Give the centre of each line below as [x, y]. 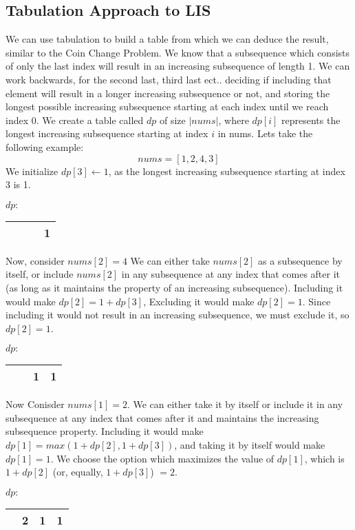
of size [172, 120]
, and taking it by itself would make [250, 445]
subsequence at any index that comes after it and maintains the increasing [162, 417]
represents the [311, 120]
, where [234, 120]
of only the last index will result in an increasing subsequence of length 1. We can [178, 66]
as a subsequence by [300, 260]
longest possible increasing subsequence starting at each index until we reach [167, 106]
